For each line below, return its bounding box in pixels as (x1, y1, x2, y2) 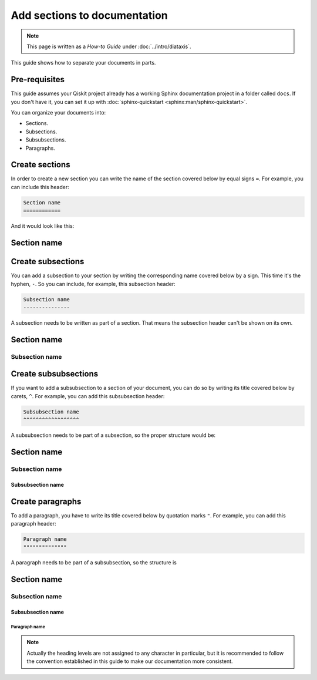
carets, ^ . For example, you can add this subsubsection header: (11, 392, 165, 399)
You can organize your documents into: (11, 109, 106, 116)
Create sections (11, 160, 70, 170)
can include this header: (11, 183, 70, 190)
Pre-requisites (11, 75, 65, 85)
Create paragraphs (11, 496, 82, 506)
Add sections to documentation (11, 9, 168, 22)
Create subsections (11, 257, 85, 267)
